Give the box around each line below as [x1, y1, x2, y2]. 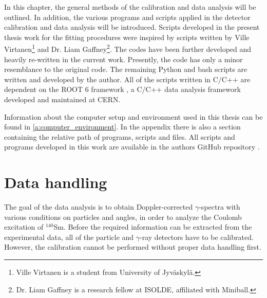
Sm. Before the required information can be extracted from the [53, 221, 252, 232]
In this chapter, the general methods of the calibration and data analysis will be [4, 2, 256, 12]
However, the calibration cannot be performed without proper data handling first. [4, 241, 261, 252]
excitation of [4, 221, 44, 232]
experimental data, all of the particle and [4, 231, 134, 242]
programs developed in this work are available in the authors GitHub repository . [4, 141, 260, 152]
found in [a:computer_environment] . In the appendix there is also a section [4, 121, 241, 132]
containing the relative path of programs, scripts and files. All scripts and [4, 131, 235, 142]
